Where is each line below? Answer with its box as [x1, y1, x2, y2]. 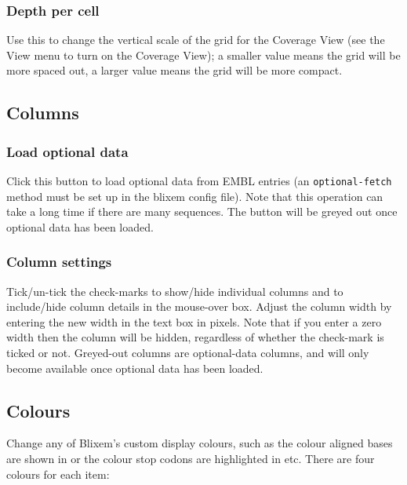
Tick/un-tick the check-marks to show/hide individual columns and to [6, 283, 343, 299]
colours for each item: [6, 465, 110, 482]
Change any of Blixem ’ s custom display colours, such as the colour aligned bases [6, 435, 393, 451]
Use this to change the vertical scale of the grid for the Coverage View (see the [6, 31, 385, 48]
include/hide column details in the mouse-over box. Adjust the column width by [6, 298, 392, 315]
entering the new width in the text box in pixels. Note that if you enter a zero [6, 313, 382, 330]
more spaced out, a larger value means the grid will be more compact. [6, 62, 343, 78]
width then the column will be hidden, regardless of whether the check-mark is [6, 329, 384, 345]
